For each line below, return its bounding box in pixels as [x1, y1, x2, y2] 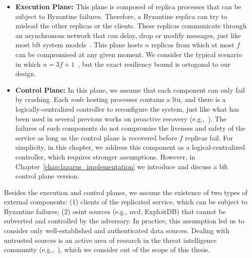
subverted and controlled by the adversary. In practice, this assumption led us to [4, 216, 245, 226]
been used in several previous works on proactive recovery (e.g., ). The [15, 113, 227, 123]
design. [15, 68, 36, 79]
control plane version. [15, 171, 80, 181]
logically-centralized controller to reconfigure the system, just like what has [15, 103, 239, 114]
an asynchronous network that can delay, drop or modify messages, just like [15, 30, 241, 40]
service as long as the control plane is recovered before [15, 132, 177, 142]
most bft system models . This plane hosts [15, 40, 143, 50]
